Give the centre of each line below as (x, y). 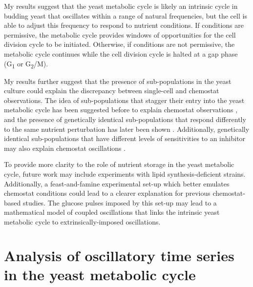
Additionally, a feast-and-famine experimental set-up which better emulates (117, 183)
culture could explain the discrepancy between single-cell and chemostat (112, 91)
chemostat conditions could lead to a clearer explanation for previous (107, 193)
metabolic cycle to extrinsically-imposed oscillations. (82, 222)
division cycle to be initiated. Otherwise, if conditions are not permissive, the (119, 44)
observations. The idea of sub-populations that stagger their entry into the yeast (124, 100)
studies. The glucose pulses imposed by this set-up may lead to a (120, 202)
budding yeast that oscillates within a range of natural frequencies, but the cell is (126, 15)
